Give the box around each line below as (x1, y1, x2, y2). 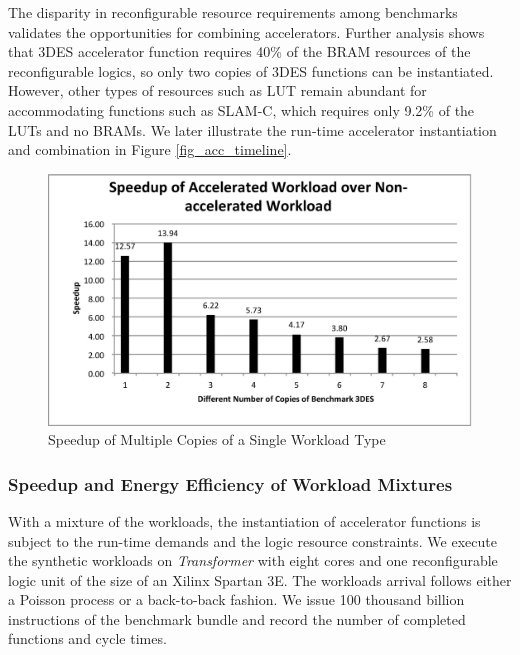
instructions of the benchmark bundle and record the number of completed (8, 608, 466, 629)
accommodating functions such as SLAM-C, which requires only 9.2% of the (8, 99, 475, 120)
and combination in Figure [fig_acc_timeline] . (8, 139, 292, 160)
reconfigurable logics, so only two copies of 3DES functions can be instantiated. (8, 60, 494, 81)
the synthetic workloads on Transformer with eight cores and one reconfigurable (8, 550, 498, 571)
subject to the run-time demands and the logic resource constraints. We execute (8, 530, 497, 551)
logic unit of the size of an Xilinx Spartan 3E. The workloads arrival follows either (8, 569, 512, 590)
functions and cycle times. (8, 628, 167, 649)
